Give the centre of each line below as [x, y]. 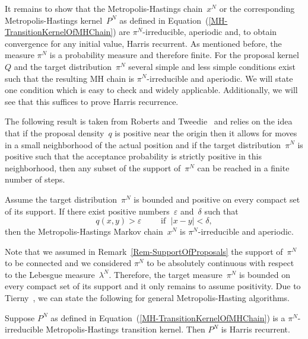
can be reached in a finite [243, 167]
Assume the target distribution [61, 199]
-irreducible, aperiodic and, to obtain [210, 32]
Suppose [20, 317]
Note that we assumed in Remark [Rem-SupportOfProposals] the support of [144, 251]
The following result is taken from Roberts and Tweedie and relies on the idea [149, 121]
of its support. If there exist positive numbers [87, 211]
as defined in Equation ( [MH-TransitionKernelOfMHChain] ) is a [168, 317]
